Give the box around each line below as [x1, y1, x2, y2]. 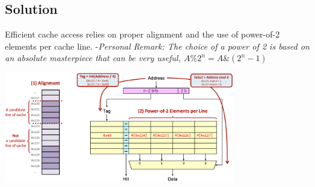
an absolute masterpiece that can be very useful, [5, 51, 181, 64]
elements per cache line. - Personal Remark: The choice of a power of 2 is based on [5, 39, 310, 52]
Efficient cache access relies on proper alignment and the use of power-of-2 [5, 28, 280, 41]
